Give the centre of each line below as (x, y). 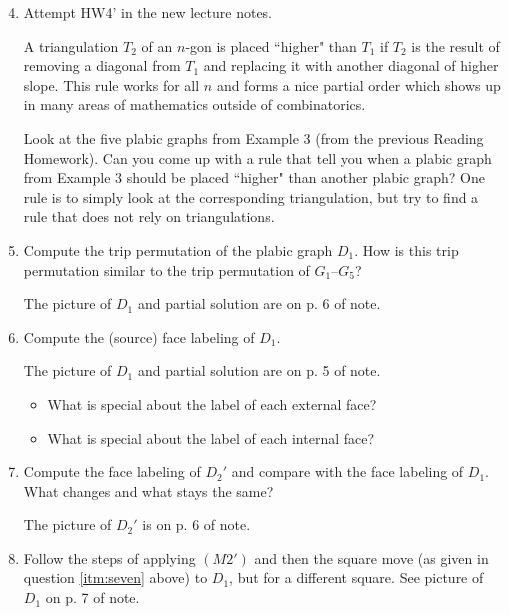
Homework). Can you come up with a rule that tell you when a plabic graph (257, 157)
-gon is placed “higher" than (271, 45)
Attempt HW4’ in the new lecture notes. (148, 12)
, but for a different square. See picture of (356, 577)
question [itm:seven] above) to (115, 577)
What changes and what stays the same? (148, 490)
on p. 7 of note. (92, 597)
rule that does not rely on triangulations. (149, 216)
